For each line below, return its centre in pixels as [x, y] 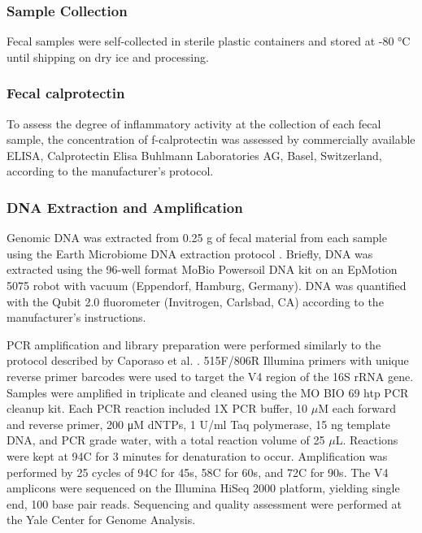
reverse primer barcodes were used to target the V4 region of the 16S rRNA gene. [210, 376]
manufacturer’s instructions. [76, 317]
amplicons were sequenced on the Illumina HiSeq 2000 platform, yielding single [203, 488]
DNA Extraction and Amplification [125, 207]
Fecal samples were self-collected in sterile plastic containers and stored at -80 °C [209, 41]
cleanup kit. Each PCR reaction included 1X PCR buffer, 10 [157, 408]
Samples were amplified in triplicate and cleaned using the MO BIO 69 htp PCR [208, 392]
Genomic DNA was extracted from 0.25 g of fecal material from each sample [197, 238]
